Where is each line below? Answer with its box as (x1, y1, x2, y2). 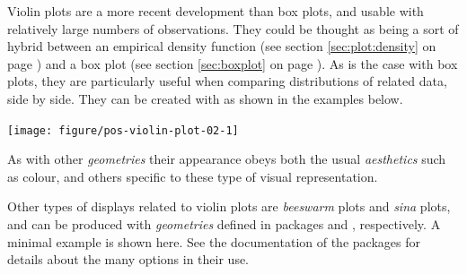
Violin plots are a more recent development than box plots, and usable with (7, 2, 424, 20)
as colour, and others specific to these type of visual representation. (7, 167, 378, 185)
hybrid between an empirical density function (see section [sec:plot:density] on (7, 37, 436, 56)
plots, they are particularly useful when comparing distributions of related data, (7, 72, 447, 90)
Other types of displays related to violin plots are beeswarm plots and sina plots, (7, 197, 451, 216)
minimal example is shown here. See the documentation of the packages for (7, 232, 420, 251)
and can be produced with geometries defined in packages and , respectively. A (7, 215, 441, 233)
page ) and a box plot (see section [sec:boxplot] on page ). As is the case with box (7, 54, 458, 73)
